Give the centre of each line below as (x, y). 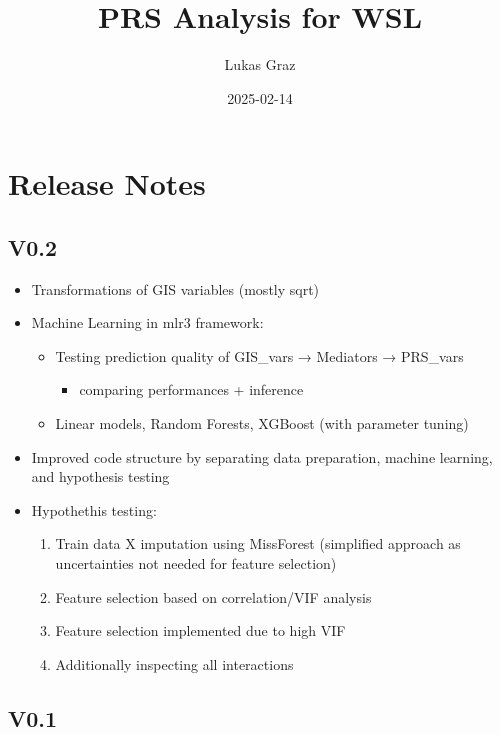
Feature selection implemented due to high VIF (200, 630)
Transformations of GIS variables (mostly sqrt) (175, 288)
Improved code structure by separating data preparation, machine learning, (262, 456)
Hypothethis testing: (94, 509)
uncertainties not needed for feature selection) (196, 563)
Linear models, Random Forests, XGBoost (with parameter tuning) (262, 423)
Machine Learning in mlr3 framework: (147, 322)
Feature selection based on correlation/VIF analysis (213, 596)
